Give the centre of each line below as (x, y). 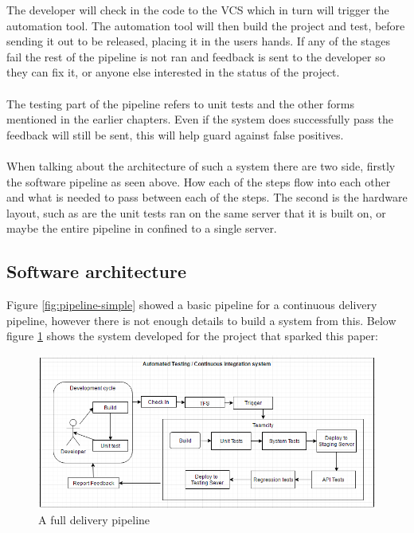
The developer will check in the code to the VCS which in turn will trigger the (198, 10)
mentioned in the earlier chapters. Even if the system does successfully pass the (200, 119)
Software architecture (97, 271)
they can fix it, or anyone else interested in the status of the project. (173, 72)
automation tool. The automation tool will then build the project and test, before (206, 25)
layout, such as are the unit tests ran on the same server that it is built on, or (196, 212)
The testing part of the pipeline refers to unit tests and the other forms (180, 103)
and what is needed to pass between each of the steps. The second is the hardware (207, 197)
